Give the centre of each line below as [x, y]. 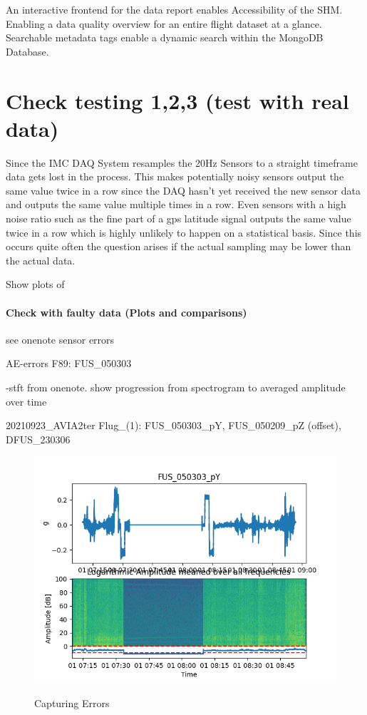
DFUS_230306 [38, 439]
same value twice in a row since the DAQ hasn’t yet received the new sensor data [183, 190]
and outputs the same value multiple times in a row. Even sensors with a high [176, 204]
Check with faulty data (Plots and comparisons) [126, 312]
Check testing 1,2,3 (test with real [177, 100]
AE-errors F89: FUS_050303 [69, 363]
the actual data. [41, 260]
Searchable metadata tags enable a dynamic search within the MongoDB [165, 37]
